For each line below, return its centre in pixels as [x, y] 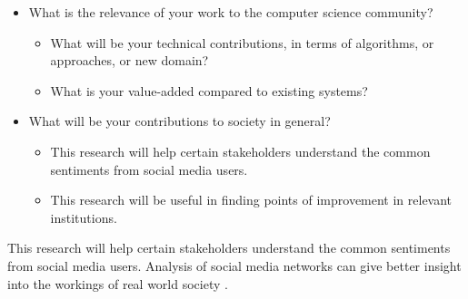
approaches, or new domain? [129, 60]
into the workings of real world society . [118, 283]
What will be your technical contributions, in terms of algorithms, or [242, 42]
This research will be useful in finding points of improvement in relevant [251, 200]
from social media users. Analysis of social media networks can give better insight [234, 265]
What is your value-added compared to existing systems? [209, 90]
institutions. [84, 217]
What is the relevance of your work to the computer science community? [231, 12]
